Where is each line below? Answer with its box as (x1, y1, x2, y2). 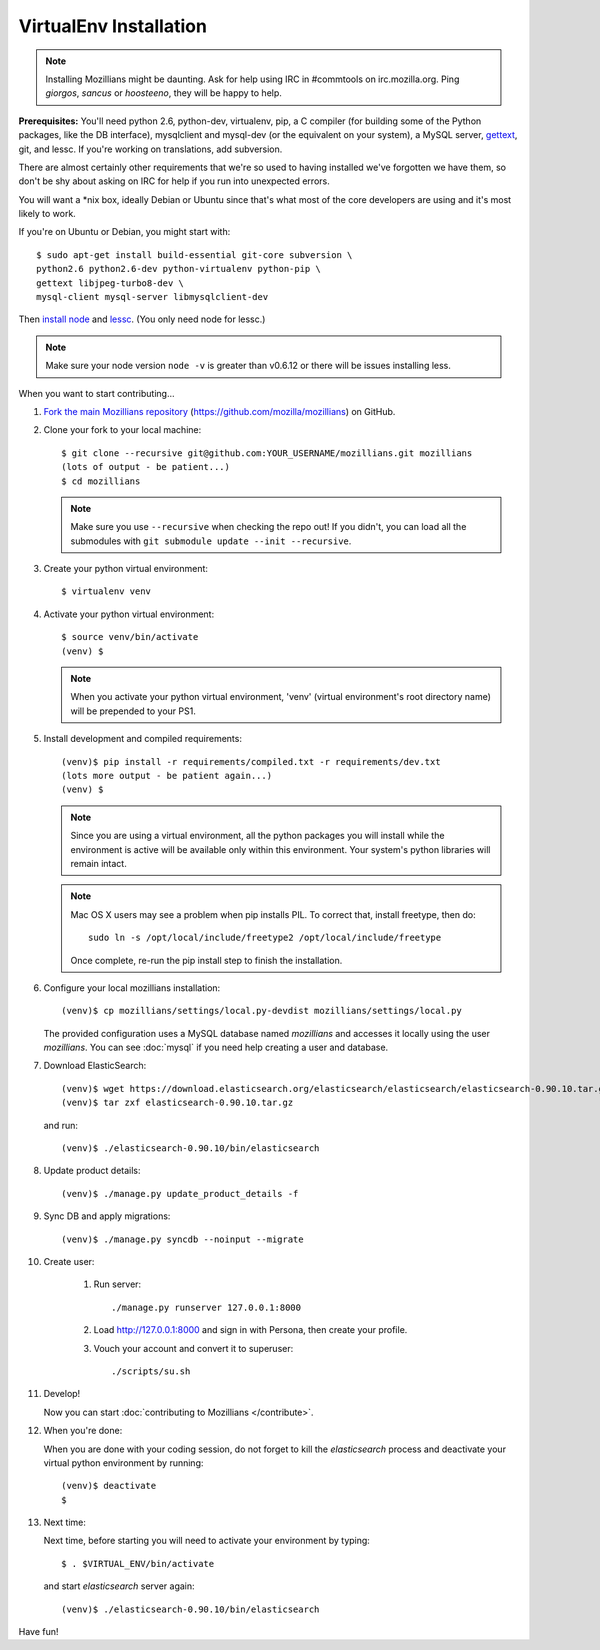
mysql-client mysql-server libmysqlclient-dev (36, 291, 269, 303)
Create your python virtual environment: (43, 563, 209, 575)
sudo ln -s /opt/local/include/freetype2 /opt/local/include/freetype (88, 932, 442, 944)
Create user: (43, 1255, 95, 1267)
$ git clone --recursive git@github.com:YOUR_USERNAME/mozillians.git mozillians (61, 447, 473, 459)
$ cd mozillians (61, 475, 141, 487)
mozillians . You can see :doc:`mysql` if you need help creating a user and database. (43, 1041, 389, 1054)
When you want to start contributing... (18, 387, 175, 399)
